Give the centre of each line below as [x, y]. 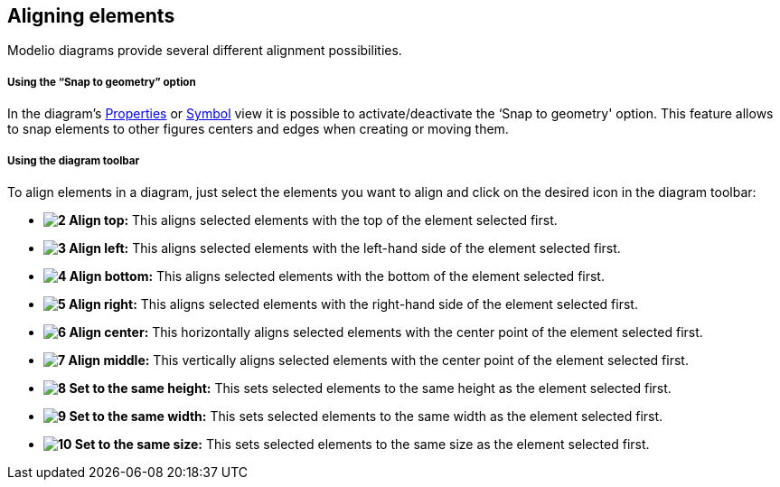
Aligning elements [91, 16]
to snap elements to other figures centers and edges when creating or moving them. [258, 129]
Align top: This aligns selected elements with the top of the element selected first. [313, 220]
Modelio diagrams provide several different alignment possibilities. [205, 51]
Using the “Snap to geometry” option [102, 82]
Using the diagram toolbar [74, 160]
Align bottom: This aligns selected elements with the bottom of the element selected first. [337, 276]
